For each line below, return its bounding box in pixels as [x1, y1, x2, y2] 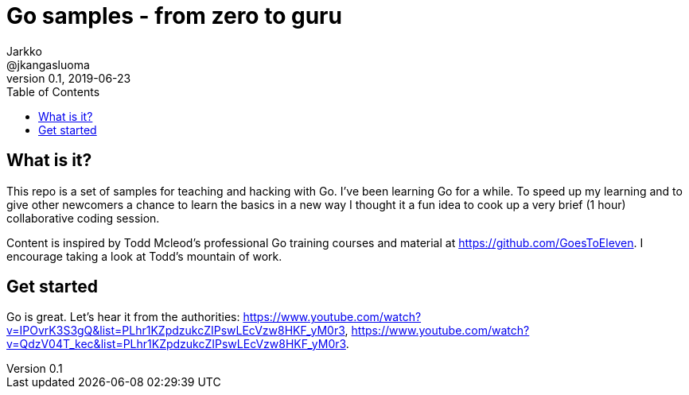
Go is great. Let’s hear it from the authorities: [6, 310, 240, 324]
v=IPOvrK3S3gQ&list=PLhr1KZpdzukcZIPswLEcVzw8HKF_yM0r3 [6, 323, 345, 338]
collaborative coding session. [6, 211, 160, 225]
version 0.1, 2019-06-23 [6, 71, 131, 85]
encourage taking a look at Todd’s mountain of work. [6, 249, 282, 263]
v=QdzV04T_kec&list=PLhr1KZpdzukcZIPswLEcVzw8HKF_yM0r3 [6, 337, 346, 351]
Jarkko [6, 44, 42, 58]
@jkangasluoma [6, 57, 90, 72]
